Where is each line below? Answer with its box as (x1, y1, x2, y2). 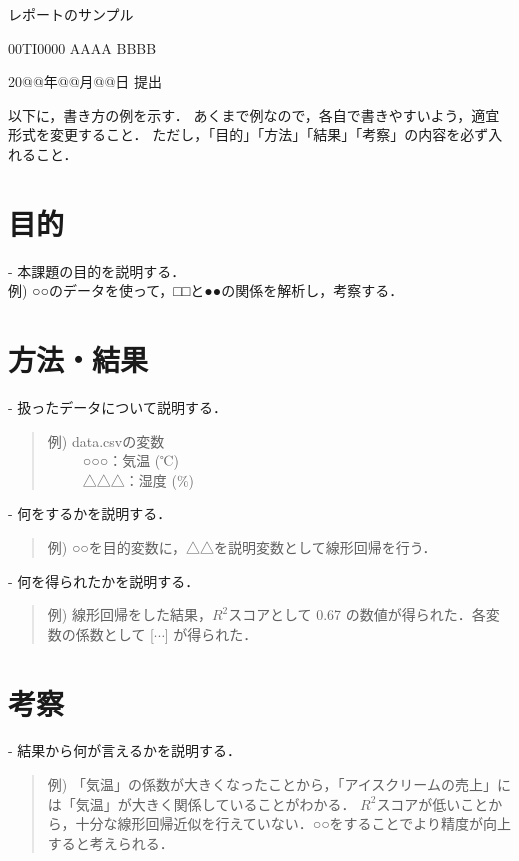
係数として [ (75, 623, 154, 644)
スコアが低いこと (376, 793, 489, 814)
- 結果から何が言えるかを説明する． (8, 740, 241, 761)
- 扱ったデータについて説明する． (8, 397, 227, 417)
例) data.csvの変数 (47, 430, 165, 451)
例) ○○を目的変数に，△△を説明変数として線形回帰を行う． (47, 536, 437, 557)
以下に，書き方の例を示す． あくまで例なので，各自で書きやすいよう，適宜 (8, 104, 500, 125)
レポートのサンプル (8, 4, 134, 24)
